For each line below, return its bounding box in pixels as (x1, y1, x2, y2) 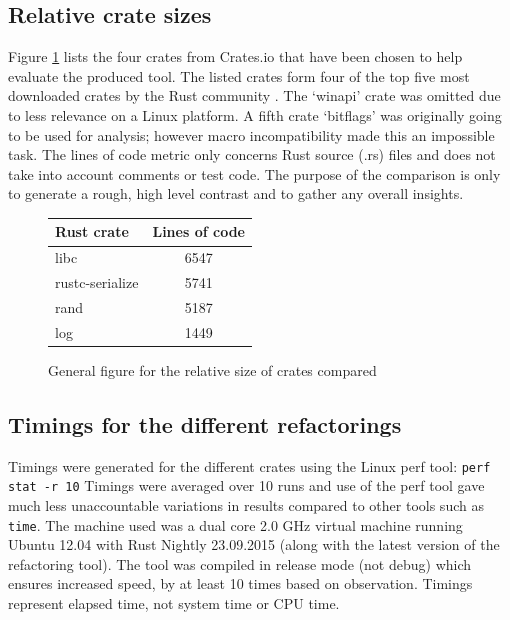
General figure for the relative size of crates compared (48, 359, 377, 380)
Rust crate (55, 221, 129, 242)
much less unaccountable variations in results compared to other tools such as (8, 495, 484, 516)
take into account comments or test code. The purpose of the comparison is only (8, 163, 501, 184)
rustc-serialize (55, 272, 139, 293)
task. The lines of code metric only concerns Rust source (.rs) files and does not (8, 144, 496, 165)
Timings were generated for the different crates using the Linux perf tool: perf (8, 455, 491, 476)
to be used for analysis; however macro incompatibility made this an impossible (8, 124, 495, 145)
